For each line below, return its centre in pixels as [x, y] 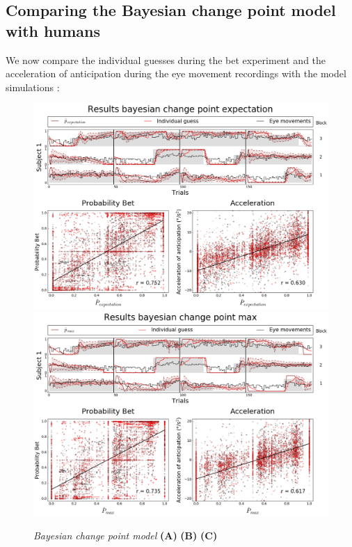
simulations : [33, 87]
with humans [53, 30]
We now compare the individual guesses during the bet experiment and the [166, 60]
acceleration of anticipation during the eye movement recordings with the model [176, 73]
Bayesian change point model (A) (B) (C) [126, 536]
